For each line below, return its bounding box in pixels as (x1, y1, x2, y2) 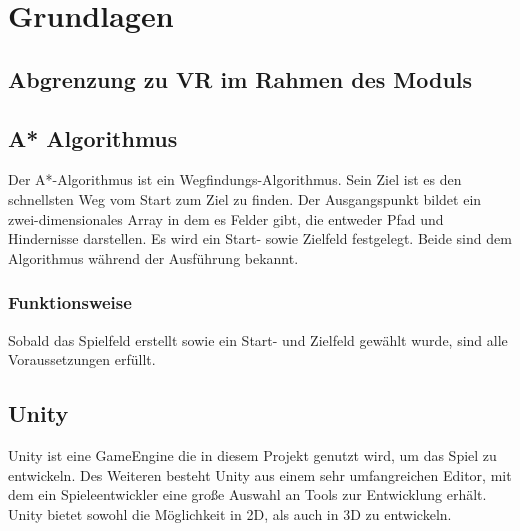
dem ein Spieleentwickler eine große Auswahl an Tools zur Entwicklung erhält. (8, 484, 487, 505)
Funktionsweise (8, 290, 132, 315)
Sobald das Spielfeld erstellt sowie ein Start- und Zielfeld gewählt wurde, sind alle (8, 329, 508, 350)
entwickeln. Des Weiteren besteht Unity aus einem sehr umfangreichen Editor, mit (8, 464, 512, 485)
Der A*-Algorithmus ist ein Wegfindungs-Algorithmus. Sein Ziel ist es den (8, 169, 462, 190)
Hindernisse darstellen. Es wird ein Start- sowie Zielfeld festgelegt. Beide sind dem (8, 228, 512, 249)
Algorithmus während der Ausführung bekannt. (8, 247, 299, 268)
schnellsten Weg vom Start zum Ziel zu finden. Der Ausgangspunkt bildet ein (8, 188, 482, 209)
